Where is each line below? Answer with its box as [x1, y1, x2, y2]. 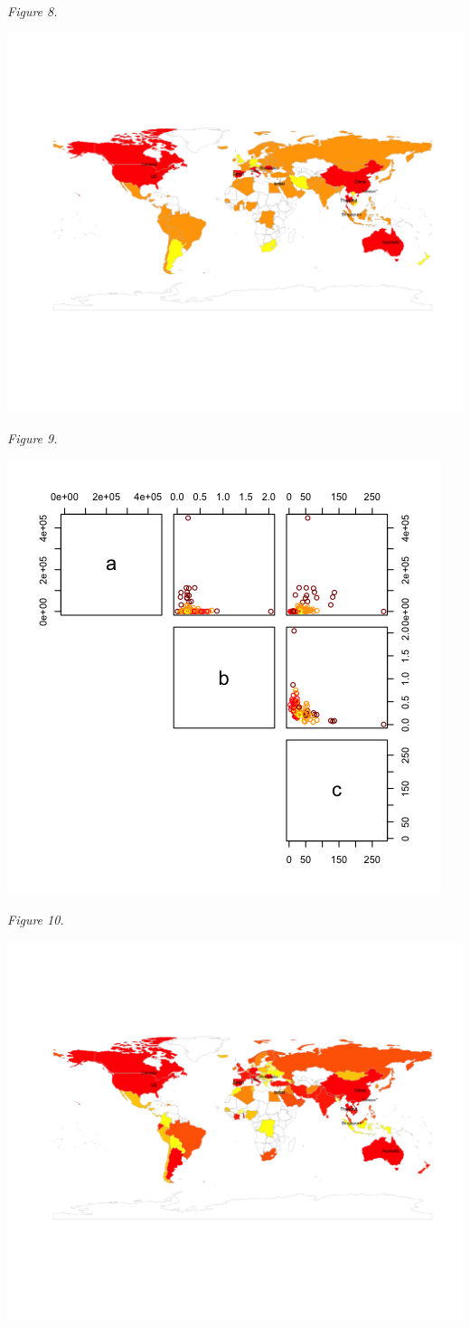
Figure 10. [7, 910, 64, 929]
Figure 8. [7, 2, 58, 20]
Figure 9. [7, 429, 58, 448]
